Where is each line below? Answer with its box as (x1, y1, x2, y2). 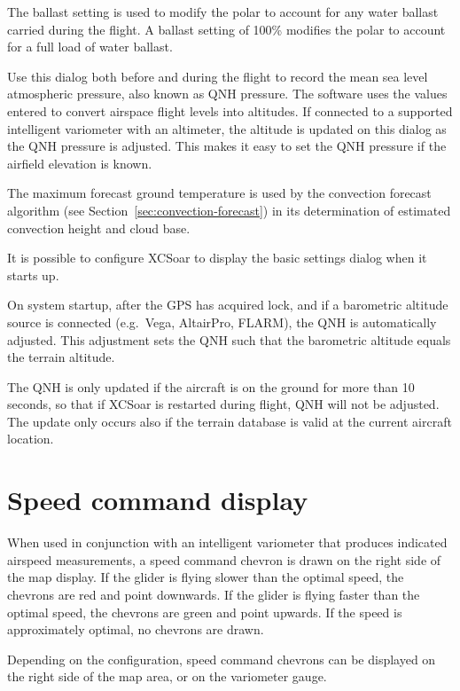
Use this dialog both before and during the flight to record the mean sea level (7, 67, 428, 85)
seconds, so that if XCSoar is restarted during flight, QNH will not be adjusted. (7, 395, 440, 413)
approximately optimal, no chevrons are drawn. (7, 620, 264, 639)
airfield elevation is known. (7, 153, 152, 172)
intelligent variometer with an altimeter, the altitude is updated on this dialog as (7, 119, 447, 137)
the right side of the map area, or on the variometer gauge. (7, 667, 327, 686)
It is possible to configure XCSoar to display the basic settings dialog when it (7, 248, 427, 267)
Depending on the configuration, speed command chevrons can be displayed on (7, 649, 436, 668)
